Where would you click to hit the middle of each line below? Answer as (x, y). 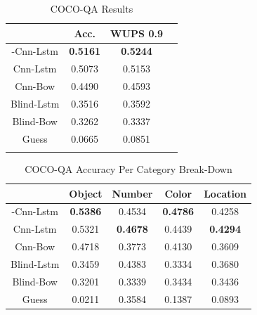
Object (86, 193)
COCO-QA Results (92, 8)
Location (225, 193)
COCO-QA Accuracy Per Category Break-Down (128, 169)
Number (132, 193)
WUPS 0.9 (137, 33)
